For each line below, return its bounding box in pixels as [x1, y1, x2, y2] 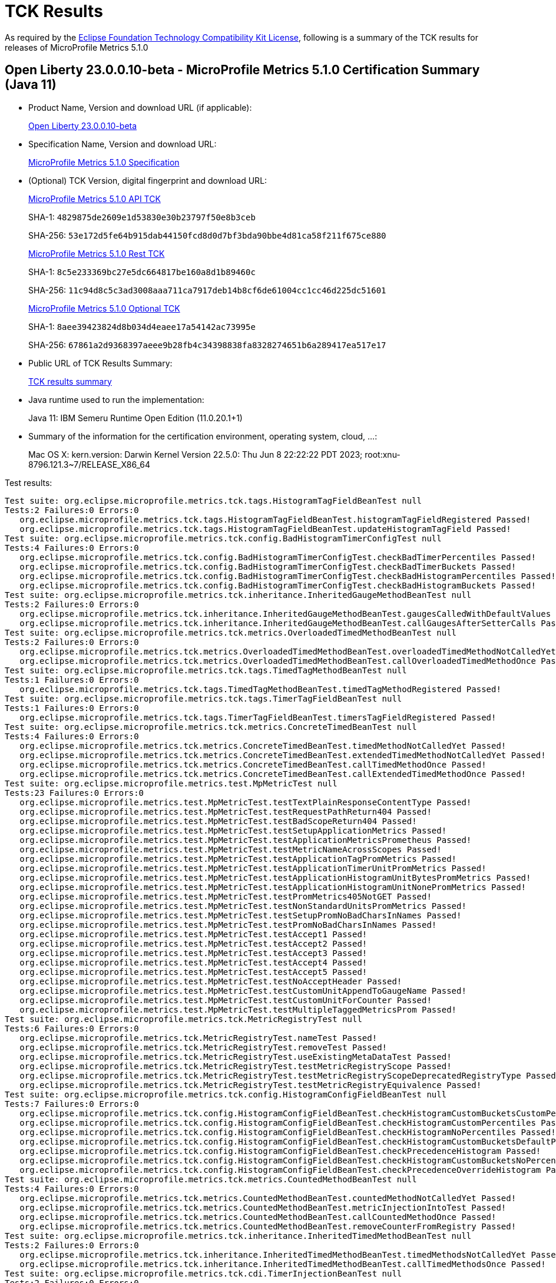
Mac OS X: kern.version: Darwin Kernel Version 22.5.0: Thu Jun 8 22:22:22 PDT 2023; [28, 449, 363, 459]
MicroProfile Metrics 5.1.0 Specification [28, 157, 180, 167]
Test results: [5, 477, 52, 488]
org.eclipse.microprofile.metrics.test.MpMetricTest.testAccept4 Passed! [19, 957, 368, 967]
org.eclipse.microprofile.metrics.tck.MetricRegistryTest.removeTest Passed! [19, 1042, 388, 1052]
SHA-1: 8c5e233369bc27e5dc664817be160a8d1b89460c [28, 266, 256, 277]
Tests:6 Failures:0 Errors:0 [5, 1023, 139, 1033]
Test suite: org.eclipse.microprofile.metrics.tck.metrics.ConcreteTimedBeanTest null [5, 722, 417, 732]
